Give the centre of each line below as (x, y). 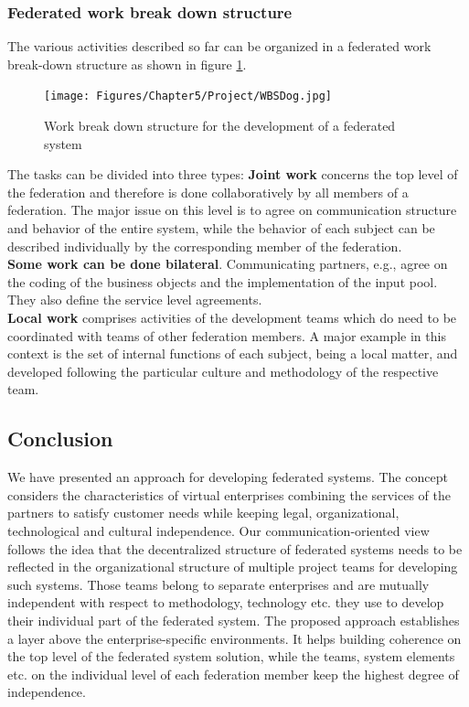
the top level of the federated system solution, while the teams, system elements (231, 656)
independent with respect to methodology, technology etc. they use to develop (226, 602)
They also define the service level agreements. (135, 300)
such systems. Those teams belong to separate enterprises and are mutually (219, 584)
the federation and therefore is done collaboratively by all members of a (208, 192)
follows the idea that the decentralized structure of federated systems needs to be (235, 548)
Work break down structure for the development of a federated (220, 126)
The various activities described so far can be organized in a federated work (219, 46)
